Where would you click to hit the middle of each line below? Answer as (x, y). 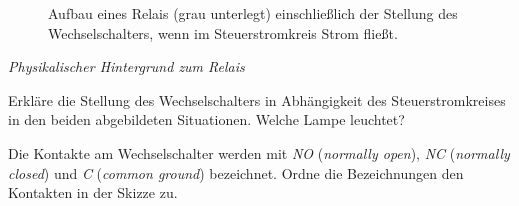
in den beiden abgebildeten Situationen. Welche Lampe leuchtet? (206, 119)
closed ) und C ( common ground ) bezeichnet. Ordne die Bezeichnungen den (236, 172)
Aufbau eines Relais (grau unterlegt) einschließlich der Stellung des (253, 13)
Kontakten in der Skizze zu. (93, 192)
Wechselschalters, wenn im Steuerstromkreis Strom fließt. (223, 32)
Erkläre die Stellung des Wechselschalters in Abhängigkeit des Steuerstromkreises (257, 99)
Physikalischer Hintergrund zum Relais (126, 66)
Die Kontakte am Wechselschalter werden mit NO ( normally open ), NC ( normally (259, 152)
